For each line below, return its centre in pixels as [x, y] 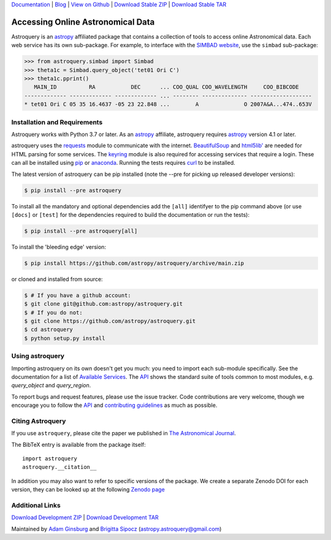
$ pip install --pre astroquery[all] [81, 231]
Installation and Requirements [57, 122]
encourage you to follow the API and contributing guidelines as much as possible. [114, 405]
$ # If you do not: [53, 312]
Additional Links [36, 505]
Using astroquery [38, 356]
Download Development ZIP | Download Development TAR [85, 517]
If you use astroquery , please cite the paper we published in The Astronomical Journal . [124, 433]
